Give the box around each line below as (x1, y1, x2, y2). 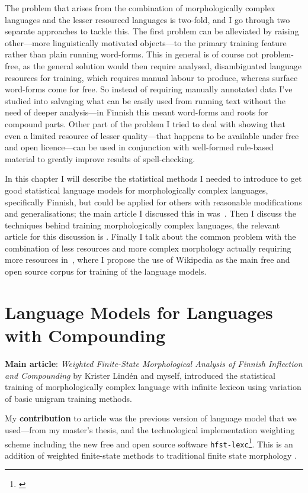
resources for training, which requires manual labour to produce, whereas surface (5, 71, 298, 83)
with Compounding (5, 323, 166, 347)
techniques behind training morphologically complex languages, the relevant (5, 218, 280, 231)
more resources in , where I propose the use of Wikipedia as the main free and (5, 253, 290, 266)
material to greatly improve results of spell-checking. (5, 152, 195, 165)
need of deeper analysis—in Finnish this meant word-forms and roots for (5, 106, 268, 118)
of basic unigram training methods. (5, 392, 132, 404)
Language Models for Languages (5, 299, 273, 324)
